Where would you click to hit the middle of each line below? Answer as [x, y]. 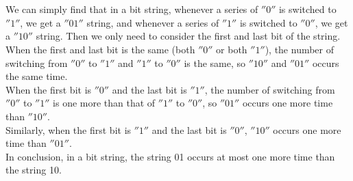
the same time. [37, 76]
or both [232, 49]
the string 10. [34, 170]
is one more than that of [104, 103]
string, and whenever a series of [153, 22]
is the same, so [215, 62]
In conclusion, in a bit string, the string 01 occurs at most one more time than [170, 156]
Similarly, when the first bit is [69, 129]
